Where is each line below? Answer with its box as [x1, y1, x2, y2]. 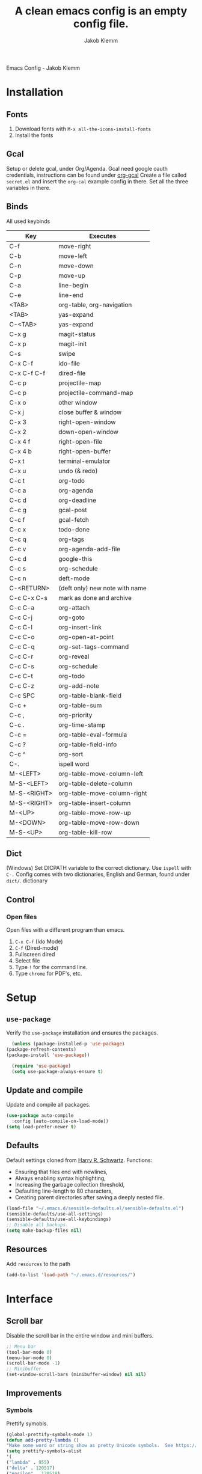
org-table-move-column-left [58, 769, 143, 778]
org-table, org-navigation [58, 301, 132, 309]
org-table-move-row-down [58, 818, 140, 827]
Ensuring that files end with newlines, [14, 1168, 108, 1175]
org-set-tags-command [58, 642, 129, 650]
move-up [58, 271, 85, 280]
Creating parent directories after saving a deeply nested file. [14, 1193, 164, 1200]
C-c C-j [9, 613, 33, 622]
